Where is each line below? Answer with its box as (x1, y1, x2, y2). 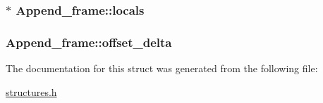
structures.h (6, 84, 57, 99)
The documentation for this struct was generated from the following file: (6, 61, 318, 76)
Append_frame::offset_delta (6, 33, 172, 50)
